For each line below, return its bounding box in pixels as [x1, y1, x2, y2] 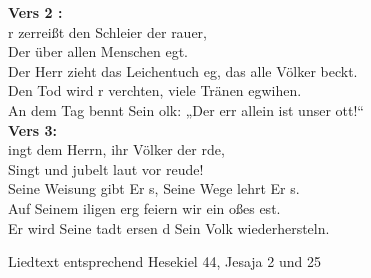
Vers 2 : [8, 2, 63, 22]
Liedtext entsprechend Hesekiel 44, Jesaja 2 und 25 [8, 251, 321, 272]
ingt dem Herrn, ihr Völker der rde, [8, 139, 225, 160]
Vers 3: [8, 119, 58, 140]
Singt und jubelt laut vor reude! [8, 158, 204, 179]
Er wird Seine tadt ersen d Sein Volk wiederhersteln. [8, 217, 330, 238]
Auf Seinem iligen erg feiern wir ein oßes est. [8, 197, 281, 218]
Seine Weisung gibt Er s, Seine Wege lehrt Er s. [8, 178, 300, 199]
